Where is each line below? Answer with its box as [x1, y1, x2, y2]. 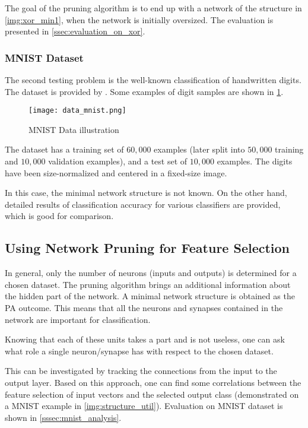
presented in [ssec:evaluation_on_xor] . [5, 25, 145, 37]
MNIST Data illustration [28, 123, 119, 135]
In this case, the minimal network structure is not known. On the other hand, [5, 186, 287, 199]
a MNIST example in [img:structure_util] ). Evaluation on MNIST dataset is [5, 400, 283, 412]
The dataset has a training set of [5, 143, 124, 156]
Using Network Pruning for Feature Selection [5, 239, 290, 257]
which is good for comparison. [5, 210, 114, 222]
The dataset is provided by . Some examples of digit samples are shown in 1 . [5, 85, 284, 97]
